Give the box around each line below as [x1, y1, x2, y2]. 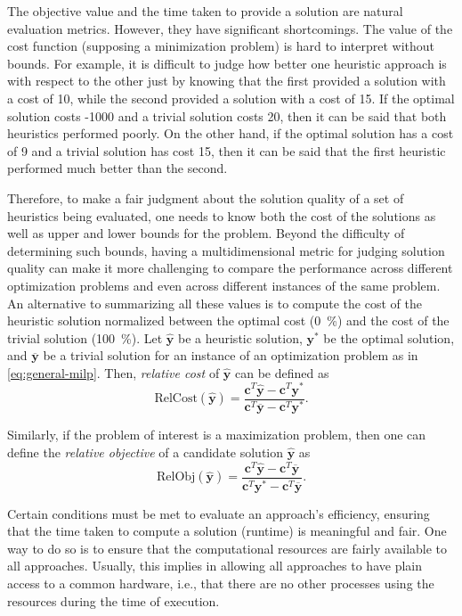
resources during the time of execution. [7, 591, 220, 610]
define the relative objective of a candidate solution [7, 443, 284, 462]
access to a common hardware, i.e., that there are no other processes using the [7, 574, 434, 593]
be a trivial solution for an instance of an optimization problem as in [43, 346, 418, 365]
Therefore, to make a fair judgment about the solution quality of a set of [7, 188, 404, 207]
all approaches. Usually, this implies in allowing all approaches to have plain [7, 556, 422, 575]
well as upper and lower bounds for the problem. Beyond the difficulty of [7, 224, 405, 242]
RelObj [156, 471, 196, 484]
